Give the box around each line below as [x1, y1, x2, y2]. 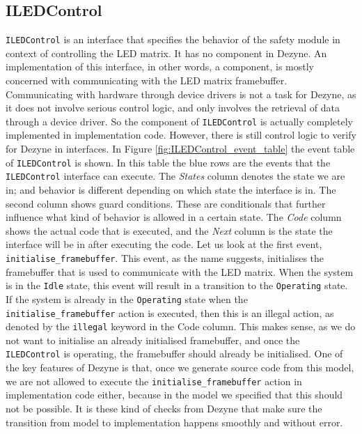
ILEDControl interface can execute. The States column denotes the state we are [6, 169, 345, 183]
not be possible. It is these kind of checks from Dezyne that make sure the [6, 401, 322, 415]
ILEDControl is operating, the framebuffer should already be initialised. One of [6, 346, 343, 361]
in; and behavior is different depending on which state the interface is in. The [6, 182, 336, 196]
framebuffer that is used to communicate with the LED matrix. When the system [6, 264, 354, 279]
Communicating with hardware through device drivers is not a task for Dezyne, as [6, 86, 356, 101]
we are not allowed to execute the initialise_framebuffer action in [6, 373, 302, 388]
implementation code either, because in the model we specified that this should [6, 387, 343, 402]
